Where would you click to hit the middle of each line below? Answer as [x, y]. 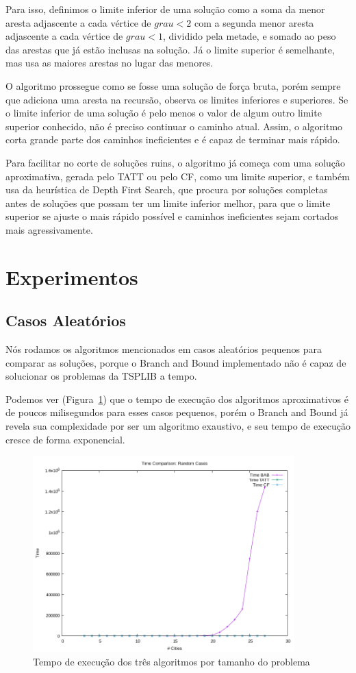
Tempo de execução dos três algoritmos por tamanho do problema [171, 662]
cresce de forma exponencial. [65, 439]
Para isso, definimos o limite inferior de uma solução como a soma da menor [165, 9]
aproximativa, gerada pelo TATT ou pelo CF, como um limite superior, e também [178, 176]
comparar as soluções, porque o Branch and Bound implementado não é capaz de [176, 362]
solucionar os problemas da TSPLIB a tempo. [101, 376]
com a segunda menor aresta [254, 22]
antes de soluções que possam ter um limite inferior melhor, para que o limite [168, 203]
